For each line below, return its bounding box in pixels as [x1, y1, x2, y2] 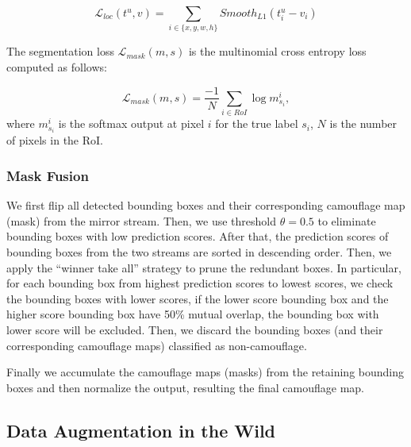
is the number [329, 115, 398, 132]
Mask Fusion [6, 165, 89, 185]
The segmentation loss [6, 43, 114, 60]
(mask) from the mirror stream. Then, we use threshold [6, 212, 277, 229]
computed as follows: [6, 58, 107, 75]
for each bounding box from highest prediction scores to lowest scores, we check [6, 275, 394, 291]
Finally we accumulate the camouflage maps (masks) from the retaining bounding [6, 364, 405, 380]
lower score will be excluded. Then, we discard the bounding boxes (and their [6, 321, 383, 337]
